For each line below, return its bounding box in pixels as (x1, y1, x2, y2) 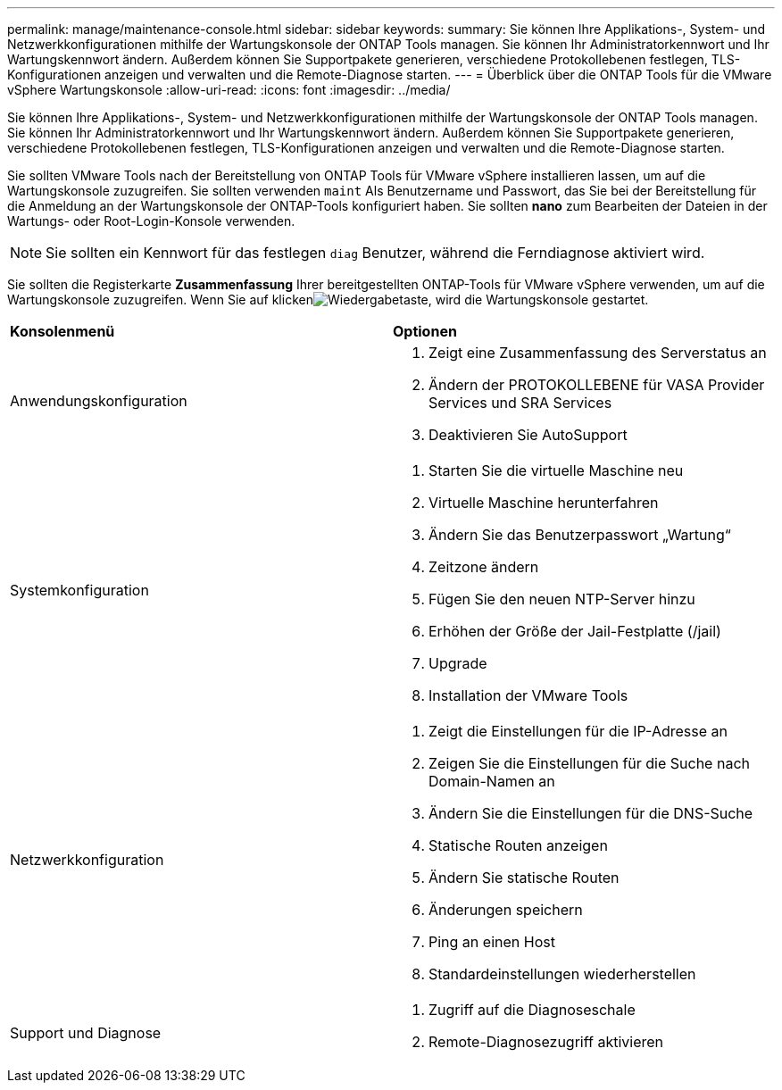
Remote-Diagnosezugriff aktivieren (428, 1033, 664, 1051)
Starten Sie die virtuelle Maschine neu (428, 462, 684, 479)
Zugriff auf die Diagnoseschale (428, 1001, 636, 1019)
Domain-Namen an (428, 772, 555, 790)
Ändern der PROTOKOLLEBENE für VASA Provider (428, 376, 765, 394)
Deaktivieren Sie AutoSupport (428, 426, 628, 444)
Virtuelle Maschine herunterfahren (428, 494, 659, 512)
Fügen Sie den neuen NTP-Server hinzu (428, 590, 695, 608)
